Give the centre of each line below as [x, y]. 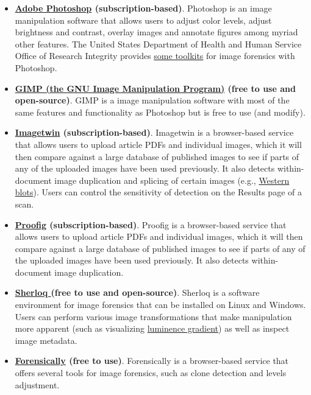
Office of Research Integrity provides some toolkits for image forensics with [155, 56]
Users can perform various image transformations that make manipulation [153, 316]
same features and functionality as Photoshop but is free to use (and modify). [160, 112]
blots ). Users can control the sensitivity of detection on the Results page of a [158, 192]
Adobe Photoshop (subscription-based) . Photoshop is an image [143, 8]
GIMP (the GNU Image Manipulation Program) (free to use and [155, 88]
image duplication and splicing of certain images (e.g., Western [172, 180]
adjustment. [37, 384]
